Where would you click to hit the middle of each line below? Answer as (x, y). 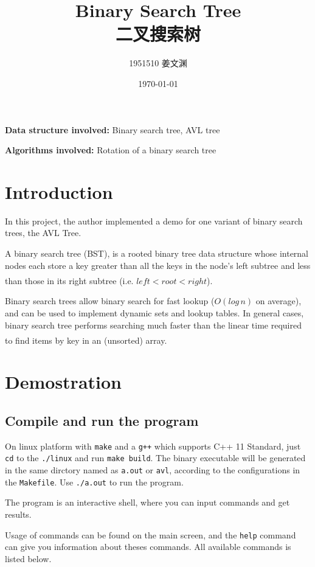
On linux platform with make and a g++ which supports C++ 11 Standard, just (153, 446)
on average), (279, 301)
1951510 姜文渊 (158, 63)
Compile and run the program (102, 421)
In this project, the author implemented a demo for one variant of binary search (154, 221)
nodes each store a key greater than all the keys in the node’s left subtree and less (158, 265)
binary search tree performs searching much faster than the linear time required (153, 325)
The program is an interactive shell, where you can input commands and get (147, 502)
